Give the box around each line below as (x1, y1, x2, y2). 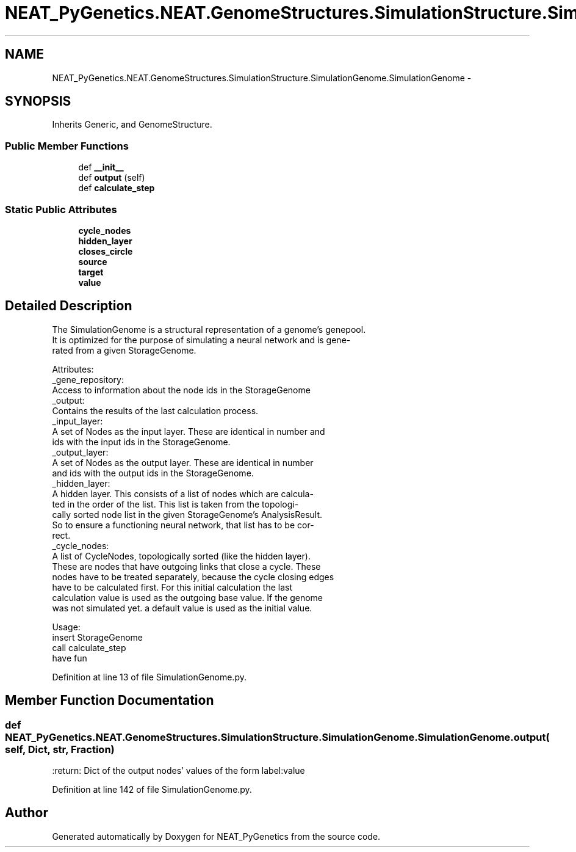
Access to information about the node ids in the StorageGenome (52, 384, 311, 395)
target (78, 266, 104, 277)
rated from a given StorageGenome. (52, 344, 196, 355)
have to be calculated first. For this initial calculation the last (52, 581, 293, 592)
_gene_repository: (52, 374, 124, 385)
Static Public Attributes (5, 203, 117, 216)
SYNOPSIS (5, 93, 71, 109)
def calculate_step (78, 183, 155, 194)
